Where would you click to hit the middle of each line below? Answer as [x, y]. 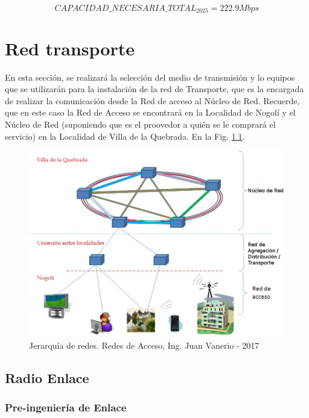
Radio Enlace [47, 377]
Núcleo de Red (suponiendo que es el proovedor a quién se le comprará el [140, 124]
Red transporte [70, 48]
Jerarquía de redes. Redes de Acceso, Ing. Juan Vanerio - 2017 [144, 345]
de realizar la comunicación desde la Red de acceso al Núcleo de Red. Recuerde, [152, 100]
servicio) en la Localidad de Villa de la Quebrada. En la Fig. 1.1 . [125, 136]
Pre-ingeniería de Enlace [66, 407]
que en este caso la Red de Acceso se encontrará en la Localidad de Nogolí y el [150, 112]
